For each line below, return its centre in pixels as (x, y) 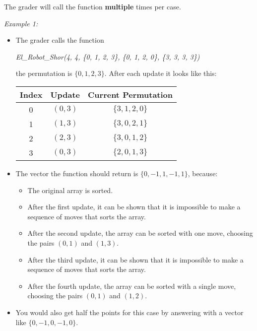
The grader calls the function (60, 40)
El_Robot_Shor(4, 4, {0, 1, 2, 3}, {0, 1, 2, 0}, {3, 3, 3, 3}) (108, 56)
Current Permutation (130, 94)
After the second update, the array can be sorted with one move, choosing (140, 233)
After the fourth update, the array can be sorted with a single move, (132, 286)
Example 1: (21, 23)
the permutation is (44, 73)
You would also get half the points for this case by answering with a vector (129, 312)
